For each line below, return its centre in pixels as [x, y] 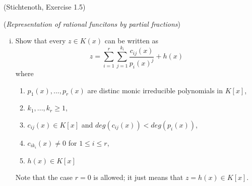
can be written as [131, 41]
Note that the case [44, 177]
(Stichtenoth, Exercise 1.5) [45, 7]
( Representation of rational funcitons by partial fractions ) [92, 23]
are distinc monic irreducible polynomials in [155, 90]
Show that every [41, 41]
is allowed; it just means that [138, 177]
